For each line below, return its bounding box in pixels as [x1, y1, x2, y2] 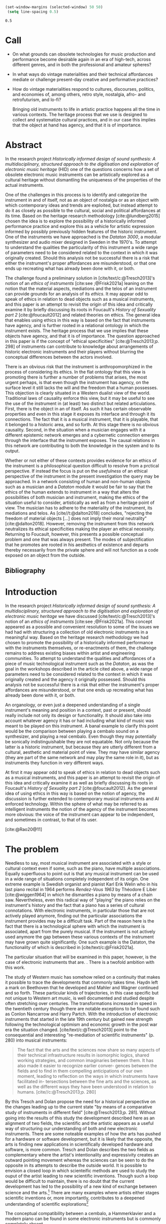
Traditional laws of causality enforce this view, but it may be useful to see [5, 395, 155, 401]
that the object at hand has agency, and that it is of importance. [12, 122, 142, 128]
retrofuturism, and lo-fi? [12, 97, 61, 103]
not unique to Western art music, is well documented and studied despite [5, 995, 155, 1001]
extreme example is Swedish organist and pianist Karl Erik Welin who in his [5, 881, 158, 887]
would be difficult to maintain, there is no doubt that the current [5, 1178, 135, 1184]
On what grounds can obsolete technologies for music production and [12, 51, 156, 57]
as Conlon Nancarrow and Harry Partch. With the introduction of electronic [5, 1011, 158, 1017]
